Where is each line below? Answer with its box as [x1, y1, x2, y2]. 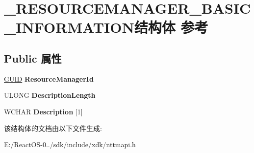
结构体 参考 [134, 17, 208, 37]
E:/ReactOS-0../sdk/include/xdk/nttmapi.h [4, 139, 136, 150]
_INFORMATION [4, 17, 134, 37]
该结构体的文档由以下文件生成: [4, 123, 102, 133]
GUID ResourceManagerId [4, 73, 94, 84]
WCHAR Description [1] [4, 106, 83, 116]
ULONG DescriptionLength [4, 90, 96, 100]
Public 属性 [4, 50, 62, 66]
